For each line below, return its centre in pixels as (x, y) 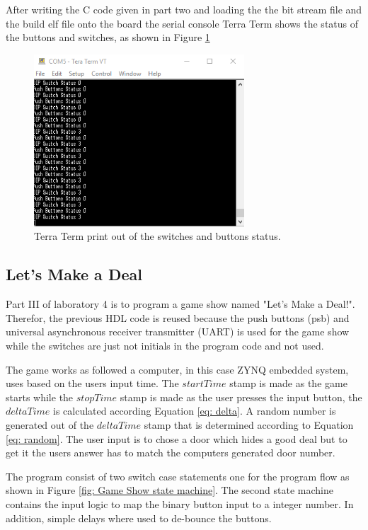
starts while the (40, 397)
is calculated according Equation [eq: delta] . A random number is (194, 411)
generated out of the (50, 424)
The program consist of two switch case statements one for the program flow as (178, 476)
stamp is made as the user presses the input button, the (241, 397)
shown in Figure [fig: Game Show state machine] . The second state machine (169, 490)
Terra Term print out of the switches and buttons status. (157, 236)
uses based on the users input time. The (92, 383)
